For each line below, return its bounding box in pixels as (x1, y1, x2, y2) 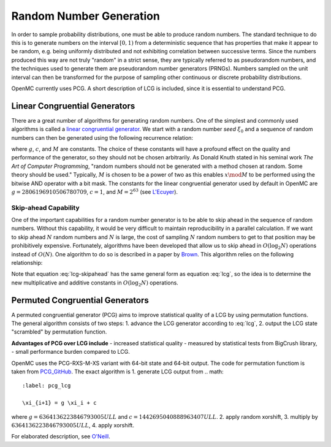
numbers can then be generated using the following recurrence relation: (11, 134, 193, 141)
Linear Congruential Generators (11, 101, 135, 111)
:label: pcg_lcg (22, 382, 71, 389)
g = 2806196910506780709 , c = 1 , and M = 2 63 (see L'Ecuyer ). (11, 188, 178, 196)
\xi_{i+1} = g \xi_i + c (22, 399, 97, 407)
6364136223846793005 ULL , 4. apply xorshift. (11, 422, 135, 429)
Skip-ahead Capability (11, 203, 80, 212)
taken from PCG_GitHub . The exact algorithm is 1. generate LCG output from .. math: (11, 368, 224, 375)
